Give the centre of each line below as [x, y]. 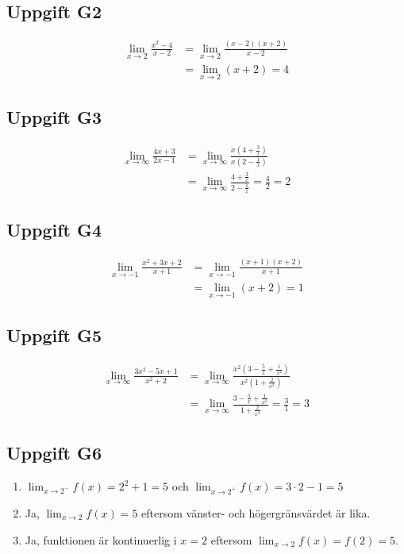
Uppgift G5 [54, 335]
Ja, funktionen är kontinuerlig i [101, 539]
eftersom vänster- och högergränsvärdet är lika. [256, 512]
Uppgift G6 [54, 453]
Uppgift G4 [54, 230]
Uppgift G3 [54, 117]
